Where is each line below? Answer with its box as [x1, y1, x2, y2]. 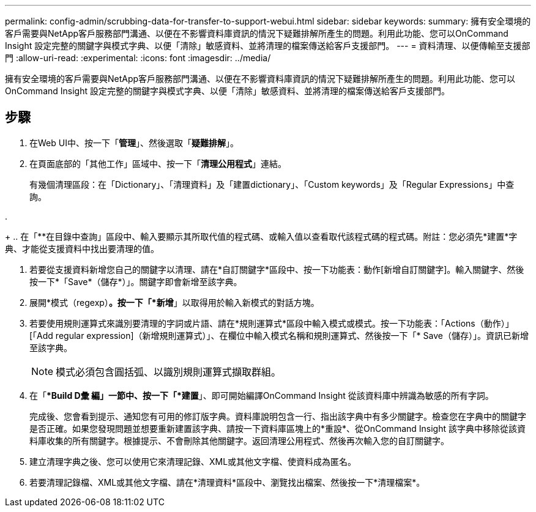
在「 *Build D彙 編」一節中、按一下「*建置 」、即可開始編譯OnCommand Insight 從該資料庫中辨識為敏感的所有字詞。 [29, 390, 494, 401]
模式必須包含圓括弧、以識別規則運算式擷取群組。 [56, 365, 281, 378]
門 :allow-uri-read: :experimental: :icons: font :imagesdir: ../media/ [5, 53, 271, 63]
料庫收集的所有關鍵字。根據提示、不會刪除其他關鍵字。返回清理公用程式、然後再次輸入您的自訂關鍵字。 [29, 435, 449, 446]
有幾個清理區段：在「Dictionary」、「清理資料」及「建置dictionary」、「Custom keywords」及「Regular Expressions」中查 [29, 179, 515, 190]
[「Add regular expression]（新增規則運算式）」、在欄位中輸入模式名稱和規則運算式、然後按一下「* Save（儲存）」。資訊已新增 [29, 330, 529, 341]
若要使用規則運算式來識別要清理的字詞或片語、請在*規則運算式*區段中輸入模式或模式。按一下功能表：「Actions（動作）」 [29, 317, 514, 328]
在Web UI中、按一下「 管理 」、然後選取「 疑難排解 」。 [29, 137, 239, 148]
